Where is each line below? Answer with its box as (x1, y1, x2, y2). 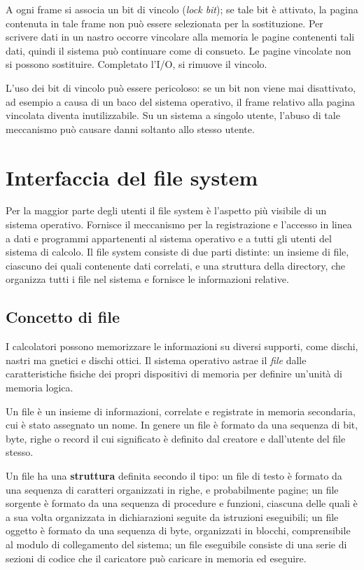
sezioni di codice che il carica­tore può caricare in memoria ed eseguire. (6, 550, 307, 565)
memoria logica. (6, 380, 73, 395)
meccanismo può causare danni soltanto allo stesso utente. (6, 121, 255, 136)
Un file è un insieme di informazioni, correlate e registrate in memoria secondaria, (6, 403, 356, 418)
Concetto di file (6, 306, 120, 328)
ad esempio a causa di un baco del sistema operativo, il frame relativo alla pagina (6, 94, 355, 109)
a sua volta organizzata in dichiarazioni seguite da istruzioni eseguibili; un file (6, 509, 339, 524)
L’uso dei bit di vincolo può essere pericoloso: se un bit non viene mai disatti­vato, (6, 80, 356, 95)
